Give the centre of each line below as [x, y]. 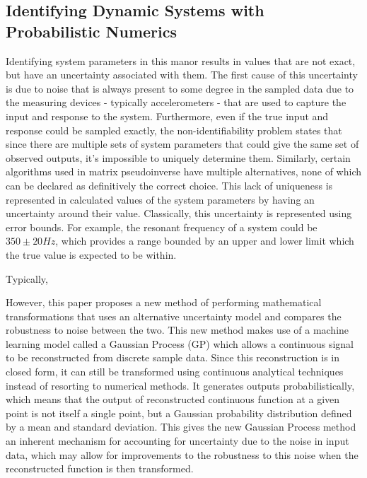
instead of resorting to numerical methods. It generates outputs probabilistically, [180, 385]
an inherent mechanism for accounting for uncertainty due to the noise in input [177, 441]
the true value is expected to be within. [91, 254]
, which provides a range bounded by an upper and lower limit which [205, 241]
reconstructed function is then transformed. [100, 468]
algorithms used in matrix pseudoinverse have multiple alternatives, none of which [183, 171]
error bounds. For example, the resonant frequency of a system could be [162, 227]
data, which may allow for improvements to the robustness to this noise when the [182, 454]
